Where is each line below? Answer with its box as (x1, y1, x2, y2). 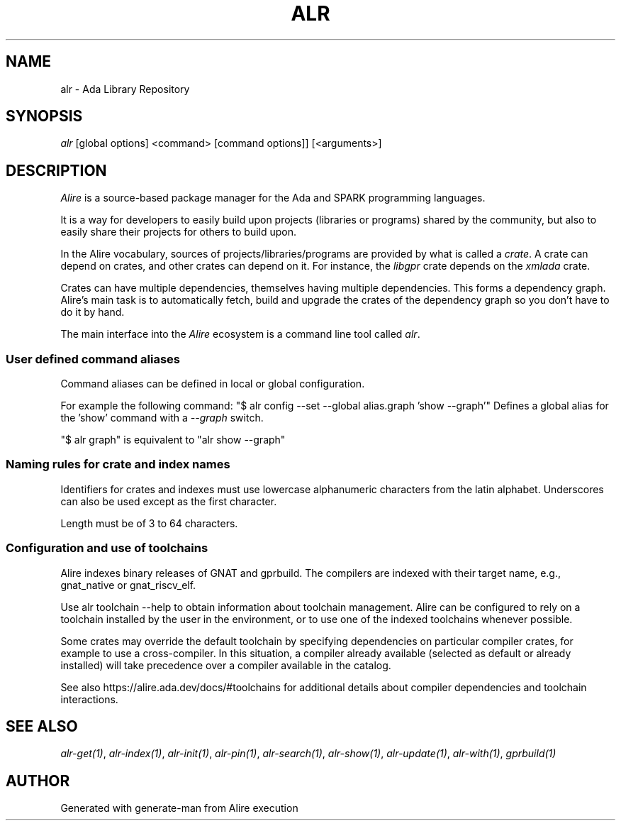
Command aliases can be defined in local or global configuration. (60, 378, 365, 390)
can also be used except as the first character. (60, 495, 277, 507)
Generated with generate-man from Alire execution (60, 802, 298, 815)
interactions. (60, 693, 118, 705)
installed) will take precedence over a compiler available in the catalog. (60, 659, 391, 671)
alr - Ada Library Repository (60, 82, 190, 95)
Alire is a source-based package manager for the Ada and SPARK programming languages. (60, 192, 486, 204)
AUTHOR (6, 771, 70, 790)
